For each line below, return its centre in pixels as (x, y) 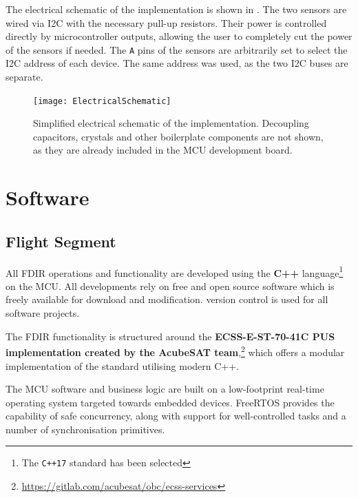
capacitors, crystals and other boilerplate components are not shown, (178, 136)
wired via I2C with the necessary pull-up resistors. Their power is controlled (166, 22)
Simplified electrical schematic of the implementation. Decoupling (171, 123)
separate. (24, 77)
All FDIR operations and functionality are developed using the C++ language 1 (175, 271)
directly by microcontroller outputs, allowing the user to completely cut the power (179, 36)
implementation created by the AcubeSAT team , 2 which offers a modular (175, 351)
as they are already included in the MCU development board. (163, 150)
